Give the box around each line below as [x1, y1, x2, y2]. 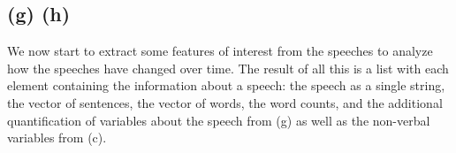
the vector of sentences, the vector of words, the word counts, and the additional [7, 93, 443, 111]
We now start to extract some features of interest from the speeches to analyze [7, 42, 433, 60]
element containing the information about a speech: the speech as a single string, [7, 76, 445, 95]
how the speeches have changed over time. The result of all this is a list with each [7, 58, 449, 77]
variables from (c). [7, 128, 107, 147]
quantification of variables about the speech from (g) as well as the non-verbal [7, 111, 430, 129]
